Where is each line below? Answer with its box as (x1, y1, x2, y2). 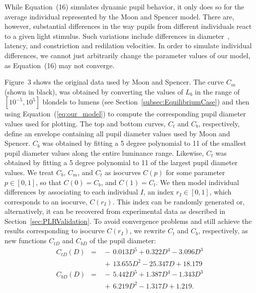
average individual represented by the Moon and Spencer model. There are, (4, 11, 234, 21)
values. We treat (4, 167, 54, 177)
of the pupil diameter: (89, 235, 156, 246)
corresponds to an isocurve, (4, 196, 87, 206)
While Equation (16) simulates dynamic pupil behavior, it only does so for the (4, 1, 245, 11)
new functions (4, 235, 47, 246)
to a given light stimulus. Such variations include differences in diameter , (4, 30, 230, 41)
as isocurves (104, 167, 141, 177)
